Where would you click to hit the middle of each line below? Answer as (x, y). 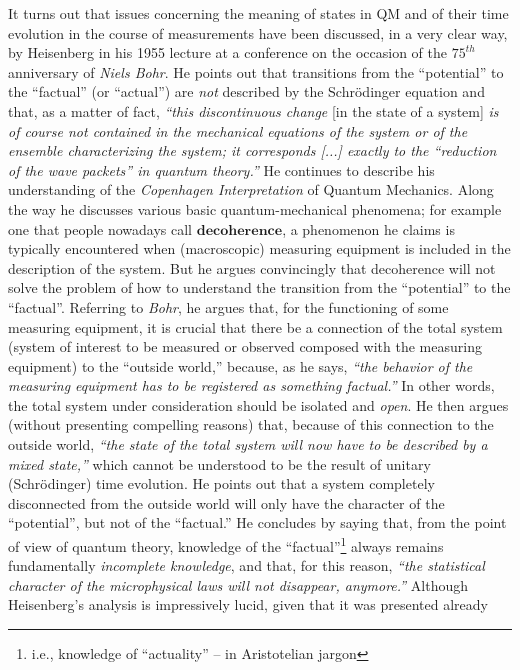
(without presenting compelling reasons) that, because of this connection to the (251, 424)
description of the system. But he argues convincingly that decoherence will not (252, 267)
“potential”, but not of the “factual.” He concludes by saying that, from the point (257, 522)
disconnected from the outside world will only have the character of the (226, 502)
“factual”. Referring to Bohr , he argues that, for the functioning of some (228, 306)
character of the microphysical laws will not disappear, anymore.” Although (238, 584)
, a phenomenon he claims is (368, 228)
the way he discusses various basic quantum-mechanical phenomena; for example (255, 208)
